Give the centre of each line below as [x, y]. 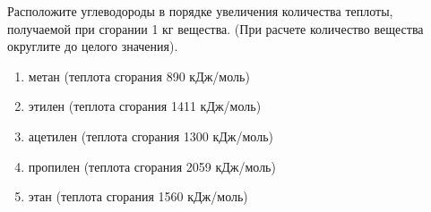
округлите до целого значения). [93, 46]
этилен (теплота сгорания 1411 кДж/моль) [145, 106]
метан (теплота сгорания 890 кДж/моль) [139, 76]
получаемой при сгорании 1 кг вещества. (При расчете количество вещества [215, 28]
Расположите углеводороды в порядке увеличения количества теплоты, [200, 11]
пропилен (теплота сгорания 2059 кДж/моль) [152, 166]
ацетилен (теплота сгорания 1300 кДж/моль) [151, 136]
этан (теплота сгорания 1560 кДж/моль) [138, 196]
